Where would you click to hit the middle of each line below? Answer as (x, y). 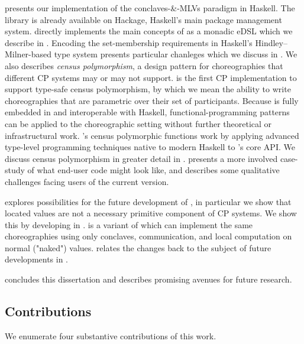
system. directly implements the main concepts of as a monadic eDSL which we (149, 31)
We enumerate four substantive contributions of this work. (111, 335)
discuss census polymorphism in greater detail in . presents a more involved (141, 158)
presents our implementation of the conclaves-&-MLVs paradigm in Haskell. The (150, 8)
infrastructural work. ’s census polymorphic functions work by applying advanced (152, 135)
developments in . (37, 259)
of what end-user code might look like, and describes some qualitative (153, 170)
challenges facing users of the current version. (87, 181)
